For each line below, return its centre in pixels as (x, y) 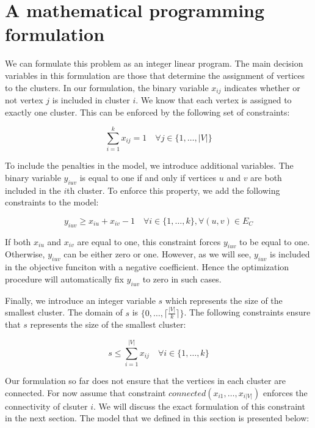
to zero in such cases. (182, 279)
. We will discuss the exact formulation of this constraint (199, 406)
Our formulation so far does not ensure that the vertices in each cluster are (145, 381)
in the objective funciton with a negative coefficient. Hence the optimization (147, 267)
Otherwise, (25, 254)
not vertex (24, 99)
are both (266, 177)
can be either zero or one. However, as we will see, (157, 254)
